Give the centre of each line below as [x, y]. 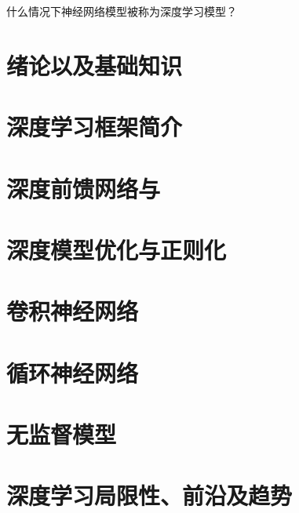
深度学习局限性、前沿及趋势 [149, 495]
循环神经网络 [73, 372]
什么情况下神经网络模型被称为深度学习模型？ [122, 11]
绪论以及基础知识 [95, 65]
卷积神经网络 [73, 311]
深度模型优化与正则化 [117, 249]
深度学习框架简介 [95, 127]
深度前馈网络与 [84, 188]
